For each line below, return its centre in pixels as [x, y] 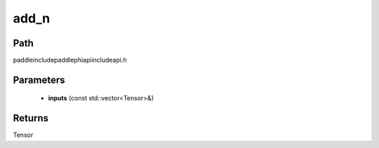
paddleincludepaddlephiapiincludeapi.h [70, 60]
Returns [31, 118]
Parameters [39, 80]
